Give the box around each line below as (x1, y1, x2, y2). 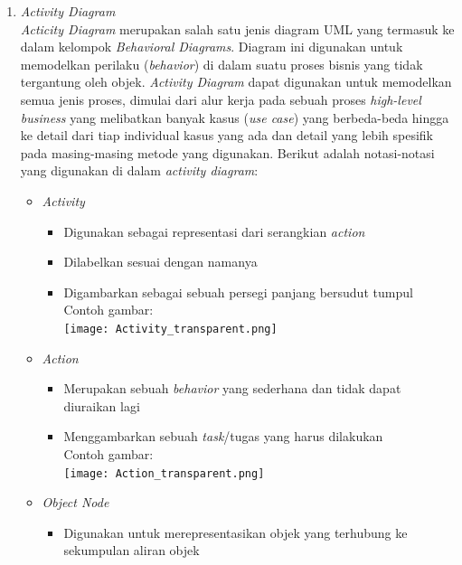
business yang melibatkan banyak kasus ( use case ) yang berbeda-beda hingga (20, 108, 449, 127)
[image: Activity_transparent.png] (63, 322, 278, 335)
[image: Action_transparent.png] (63, 466, 265, 480)
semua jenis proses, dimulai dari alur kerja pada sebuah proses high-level (20, 89, 421, 108)
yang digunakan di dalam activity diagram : (20, 161, 259, 180)
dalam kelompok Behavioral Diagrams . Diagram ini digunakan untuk (20, 37, 403, 56)
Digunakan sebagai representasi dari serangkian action (63, 221, 365, 240)
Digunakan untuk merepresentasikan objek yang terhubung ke (63, 523, 408, 541)
